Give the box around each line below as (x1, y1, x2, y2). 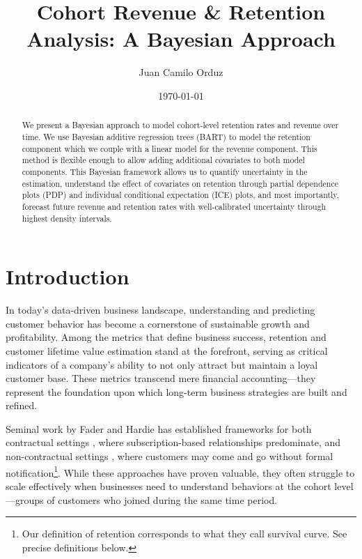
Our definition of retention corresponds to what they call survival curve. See (22, 526, 347, 541)
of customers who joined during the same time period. (47, 492, 278, 507)
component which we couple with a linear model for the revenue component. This (22, 142, 317, 154)
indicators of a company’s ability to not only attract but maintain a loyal (6, 357, 318, 372)
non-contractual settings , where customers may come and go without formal (6, 449, 333, 464)
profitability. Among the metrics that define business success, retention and (6, 330, 326, 344)
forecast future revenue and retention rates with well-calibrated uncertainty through (22, 200, 326, 212)
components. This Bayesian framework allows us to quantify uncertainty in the (22, 165, 308, 177)
